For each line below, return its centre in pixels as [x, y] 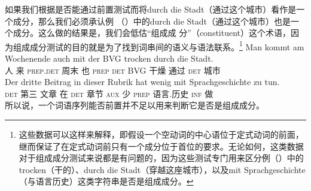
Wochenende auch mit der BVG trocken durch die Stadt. [109, 58]
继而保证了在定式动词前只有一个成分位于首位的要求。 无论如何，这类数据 [161, 146]
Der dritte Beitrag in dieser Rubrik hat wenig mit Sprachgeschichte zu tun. [142, 82]
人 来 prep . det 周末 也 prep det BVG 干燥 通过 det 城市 [113, 70]
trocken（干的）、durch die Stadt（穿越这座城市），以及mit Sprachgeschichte [162, 169]
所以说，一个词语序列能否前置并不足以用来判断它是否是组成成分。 [135, 105]
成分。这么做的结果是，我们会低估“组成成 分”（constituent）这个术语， [152, 33]
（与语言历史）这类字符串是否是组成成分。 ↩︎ [106, 181]
